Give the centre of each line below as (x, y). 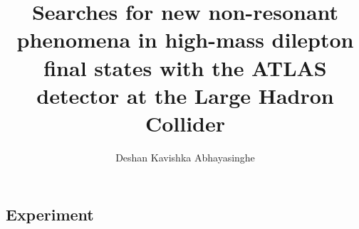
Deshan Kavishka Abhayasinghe (185, 157)
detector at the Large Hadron (185, 95)
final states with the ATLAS (185, 67)
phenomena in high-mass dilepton (185, 39)
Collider (185, 123)
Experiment (50, 214)
